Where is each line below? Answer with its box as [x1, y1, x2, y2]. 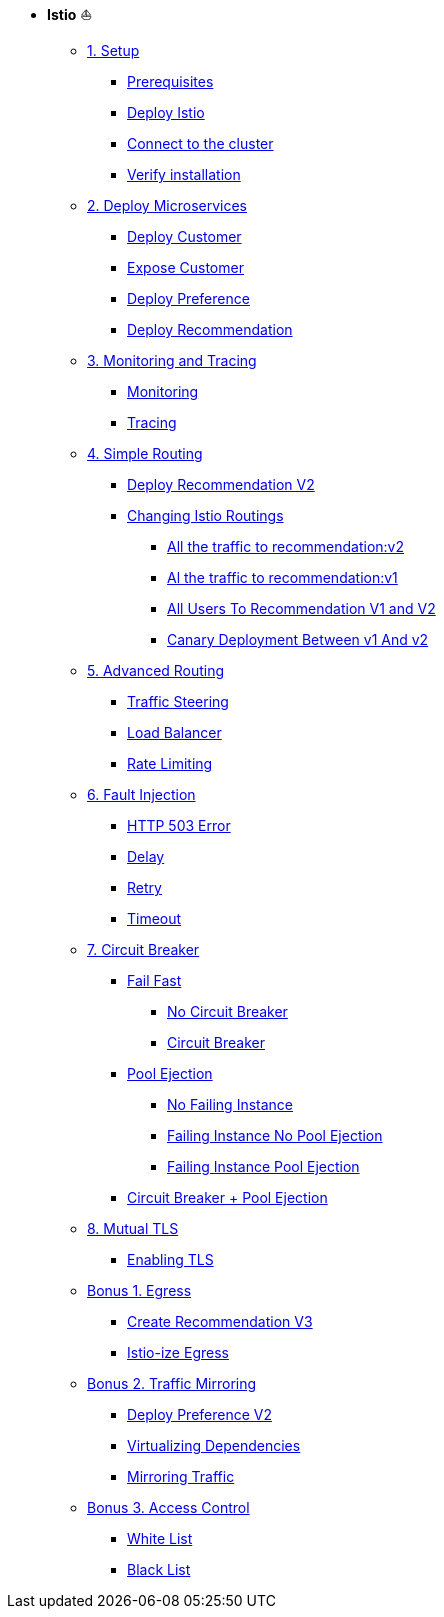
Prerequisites [127, 73, 214, 90]
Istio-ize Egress [127, 1344, 229, 1361]
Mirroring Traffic [127, 1468, 235, 1485]
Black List [127, 1561, 191, 1578]
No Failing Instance [167, 1096, 293, 1113]
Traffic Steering [127, 693, 229, 710]
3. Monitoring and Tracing [87, 352, 257, 369]
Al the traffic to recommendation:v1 [167, 569, 398, 586]
